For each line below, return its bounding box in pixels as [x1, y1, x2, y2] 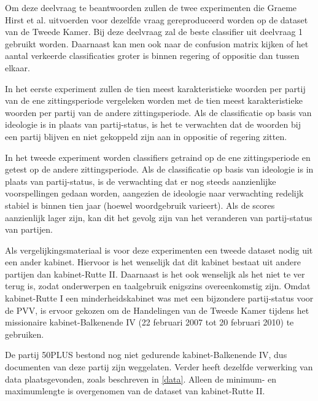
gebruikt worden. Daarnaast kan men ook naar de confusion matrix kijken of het [5, 37, 309, 50]
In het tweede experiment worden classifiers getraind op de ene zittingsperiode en [5, 150, 311, 163]
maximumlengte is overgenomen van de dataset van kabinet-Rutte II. [5, 384, 265, 397]
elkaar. [5, 61, 30, 74]
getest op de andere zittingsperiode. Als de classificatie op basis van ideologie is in [5, 163, 314, 176]
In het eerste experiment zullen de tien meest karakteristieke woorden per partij [5, 82, 306, 95]
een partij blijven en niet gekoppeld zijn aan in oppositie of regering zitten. [5, 130, 287, 142]
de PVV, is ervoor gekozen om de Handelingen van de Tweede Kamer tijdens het [5, 303, 309, 316]
